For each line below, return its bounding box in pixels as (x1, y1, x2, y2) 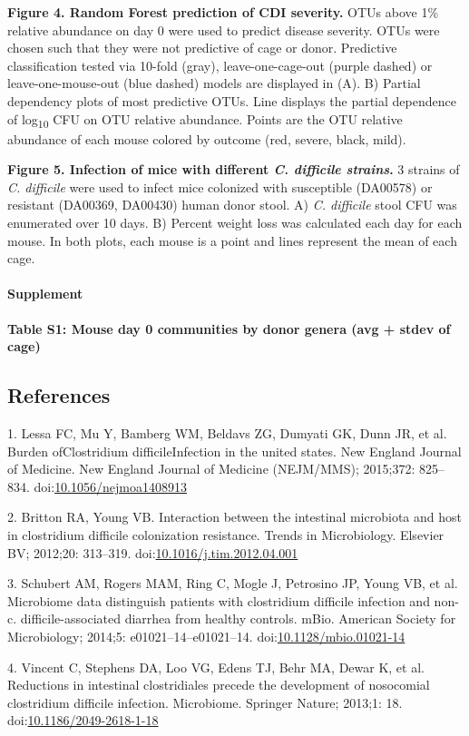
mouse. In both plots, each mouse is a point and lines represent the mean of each (7, 231, 457, 250)
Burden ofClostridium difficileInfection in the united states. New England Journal (7, 441, 462, 460)
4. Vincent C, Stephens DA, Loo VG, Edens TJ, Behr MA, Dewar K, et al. (7, 657, 425, 676)
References (7, 381, 111, 409)
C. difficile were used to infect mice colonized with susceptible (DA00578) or (7, 177, 433, 196)
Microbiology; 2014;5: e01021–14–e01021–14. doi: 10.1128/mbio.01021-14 (7, 626, 405, 645)
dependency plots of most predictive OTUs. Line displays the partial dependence (7, 91, 456, 110)
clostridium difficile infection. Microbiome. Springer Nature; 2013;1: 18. (7, 692, 403, 711)
